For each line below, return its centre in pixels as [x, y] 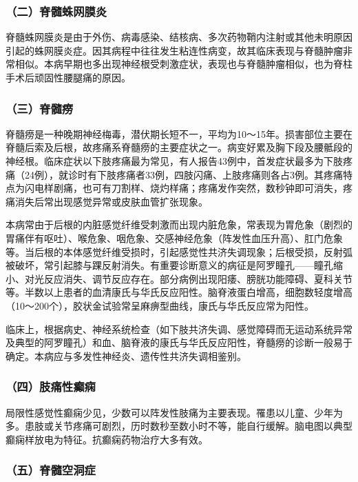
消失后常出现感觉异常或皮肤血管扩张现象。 [111, 201]
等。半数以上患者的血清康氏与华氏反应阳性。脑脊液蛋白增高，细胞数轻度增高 [179, 292]
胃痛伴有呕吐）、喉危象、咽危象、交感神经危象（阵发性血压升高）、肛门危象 [174, 238]
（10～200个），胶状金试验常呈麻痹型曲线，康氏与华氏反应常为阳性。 [160, 305]
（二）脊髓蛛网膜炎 [56, 11]
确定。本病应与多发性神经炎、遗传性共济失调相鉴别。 [126, 355]
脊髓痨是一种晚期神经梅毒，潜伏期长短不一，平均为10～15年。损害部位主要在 [179, 133]
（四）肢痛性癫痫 [51, 386]
